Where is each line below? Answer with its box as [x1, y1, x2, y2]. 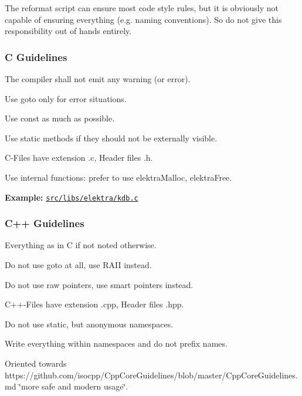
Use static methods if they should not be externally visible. [5, 131, 218, 144]
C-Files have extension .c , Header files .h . [5, 151, 153, 164]
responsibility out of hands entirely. [5, 25, 132, 37]
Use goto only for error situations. [5, 92, 127, 104]
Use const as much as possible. [5, 112, 115, 124]
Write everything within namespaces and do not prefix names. [5, 337, 228, 350]
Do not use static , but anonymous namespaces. [5, 317, 174, 330]
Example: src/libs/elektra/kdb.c [5, 191, 138, 203]
